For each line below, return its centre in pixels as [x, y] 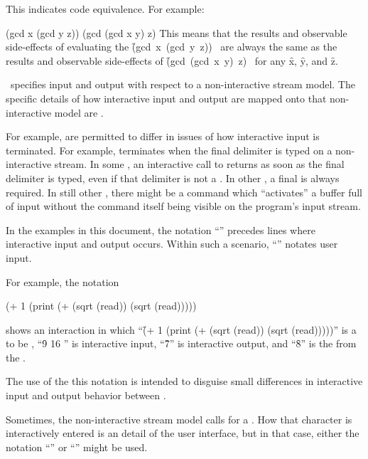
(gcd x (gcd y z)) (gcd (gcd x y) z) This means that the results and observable [177, 32]
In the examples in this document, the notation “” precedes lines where [161, 229]
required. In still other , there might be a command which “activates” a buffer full [184, 192]
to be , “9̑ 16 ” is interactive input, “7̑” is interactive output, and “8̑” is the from [181, 343]
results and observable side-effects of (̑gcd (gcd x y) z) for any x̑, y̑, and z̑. [172, 60]
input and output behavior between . [86, 395]
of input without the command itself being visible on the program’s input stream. [183, 206]
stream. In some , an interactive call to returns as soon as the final [199, 164]
